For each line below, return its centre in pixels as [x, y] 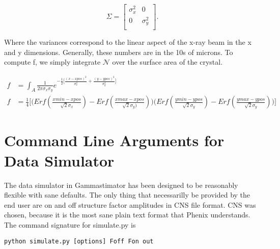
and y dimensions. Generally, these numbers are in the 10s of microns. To [119, 52]
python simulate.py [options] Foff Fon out [79, 241]
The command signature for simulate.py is [70, 224]
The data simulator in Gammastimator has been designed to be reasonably [121, 185]
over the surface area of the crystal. [167, 62]
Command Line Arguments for [114, 140]
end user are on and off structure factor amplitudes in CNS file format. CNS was [130, 204]
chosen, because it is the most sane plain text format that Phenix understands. [127, 215]
